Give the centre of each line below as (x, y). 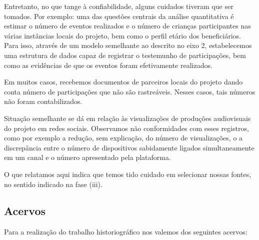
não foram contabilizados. (43, 101)
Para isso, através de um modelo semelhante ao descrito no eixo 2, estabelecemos (128, 45)
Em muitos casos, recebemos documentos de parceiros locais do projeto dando (123, 82)
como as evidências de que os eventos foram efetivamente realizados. (108, 65)
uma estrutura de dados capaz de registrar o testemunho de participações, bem (125, 55)
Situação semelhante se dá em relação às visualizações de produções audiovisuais (127, 118)
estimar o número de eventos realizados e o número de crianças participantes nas (127, 26)
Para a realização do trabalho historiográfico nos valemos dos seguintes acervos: (126, 232)
